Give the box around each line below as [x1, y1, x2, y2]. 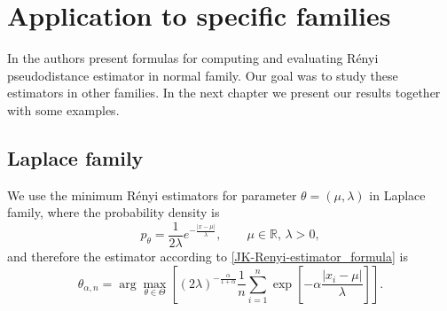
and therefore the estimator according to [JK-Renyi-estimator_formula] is [7, 246, 408, 265]
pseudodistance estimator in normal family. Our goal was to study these [7, 66, 398, 84]
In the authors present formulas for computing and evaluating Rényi [7, 49, 379, 67]
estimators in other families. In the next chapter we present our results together [7, 83, 441, 102]
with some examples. [7, 100, 120, 119]
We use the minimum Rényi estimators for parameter [7, 185, 297, 204]
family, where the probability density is [7, 203, 220, 222]
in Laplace [369, 185, 426, 204]
